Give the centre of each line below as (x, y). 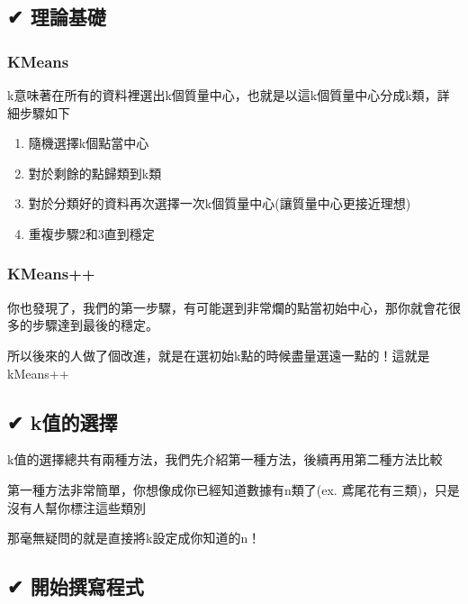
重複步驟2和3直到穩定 (91, 233)
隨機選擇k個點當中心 (89, 143)
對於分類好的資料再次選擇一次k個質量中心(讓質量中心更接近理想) (220, 203)
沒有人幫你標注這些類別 (76, 507)
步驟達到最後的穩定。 (95, 325)
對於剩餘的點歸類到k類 (95, 173)
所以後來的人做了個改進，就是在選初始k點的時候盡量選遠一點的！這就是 (219, 355)
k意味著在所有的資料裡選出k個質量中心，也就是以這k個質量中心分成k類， (222, 95)
